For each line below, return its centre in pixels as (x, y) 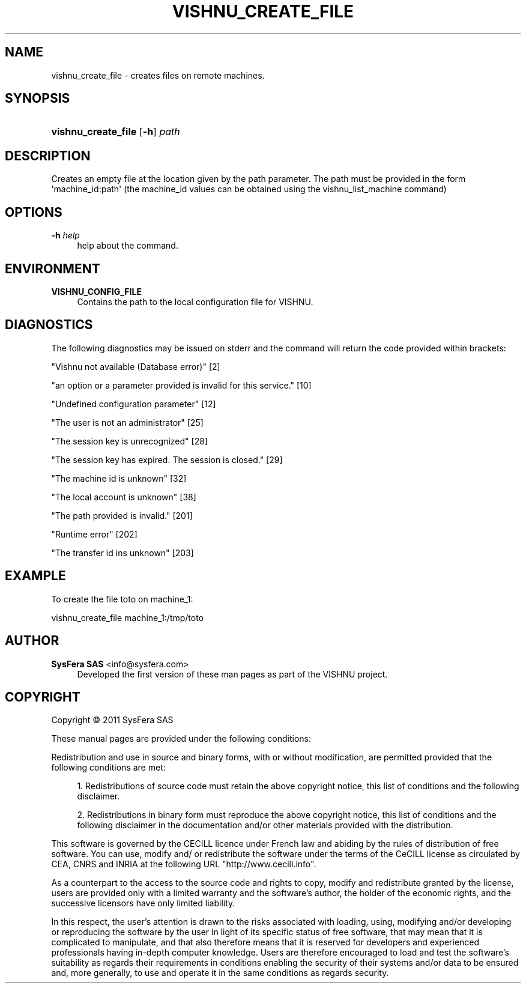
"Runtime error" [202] (94, 534)
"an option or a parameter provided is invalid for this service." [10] (181, 385)
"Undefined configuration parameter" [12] (134, 404)
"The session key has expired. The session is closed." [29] (167, 459)
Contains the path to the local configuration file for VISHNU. (195, 302)
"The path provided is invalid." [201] (122, 515)
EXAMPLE (35, 576)
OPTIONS (34, 212)
